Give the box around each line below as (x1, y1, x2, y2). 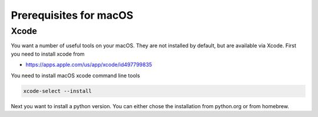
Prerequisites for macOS (11, 9, 134, 22)
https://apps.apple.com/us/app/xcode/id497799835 (25, 61, 153, 68)
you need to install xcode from (11, 50, 85, 57)
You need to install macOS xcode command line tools (11, 72, 141, 79)
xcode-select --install (23, 88, 92, 94)
